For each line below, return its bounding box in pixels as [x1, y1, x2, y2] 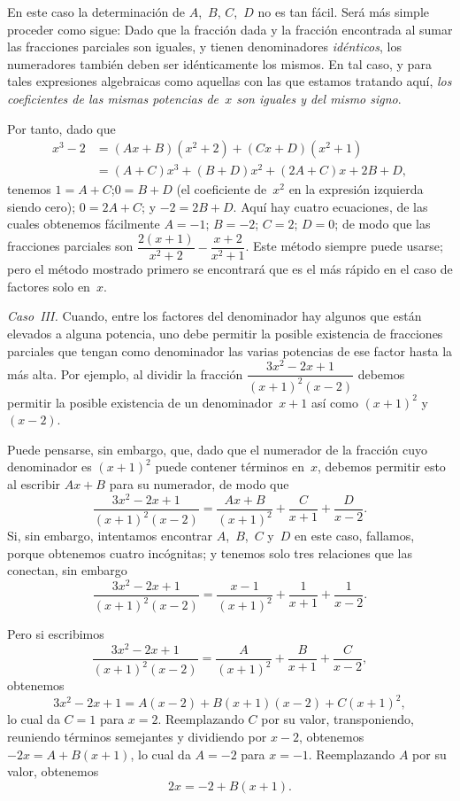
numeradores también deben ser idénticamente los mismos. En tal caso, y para [7, 54, 432, 73]
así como [310, 393, 358, 411]
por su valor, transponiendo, [261, 710, 414, 728]
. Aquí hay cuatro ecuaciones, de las [233, 197, 428, 215]
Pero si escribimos [7, 625, 104, 643]
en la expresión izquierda [288, 180, 424, 198]
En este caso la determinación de [7, 3, 186, 20]
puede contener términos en [155, 457, 304, 476]
